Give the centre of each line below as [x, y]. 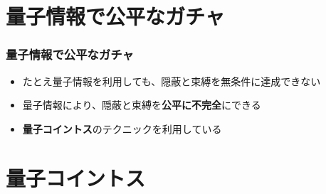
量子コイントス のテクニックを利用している [122, 128]
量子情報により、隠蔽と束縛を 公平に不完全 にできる [142, 105]
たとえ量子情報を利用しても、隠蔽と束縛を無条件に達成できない [172, 81]
